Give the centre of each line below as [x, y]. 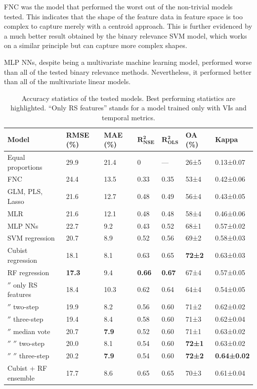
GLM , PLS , [25, 191]
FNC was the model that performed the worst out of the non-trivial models [118, 6]
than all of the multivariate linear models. [67, 81]
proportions [25, 167]
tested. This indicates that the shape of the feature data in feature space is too [124, 16]
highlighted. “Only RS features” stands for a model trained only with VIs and [128, 108]
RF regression [28, 272]
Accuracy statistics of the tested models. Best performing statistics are [128, 98]
